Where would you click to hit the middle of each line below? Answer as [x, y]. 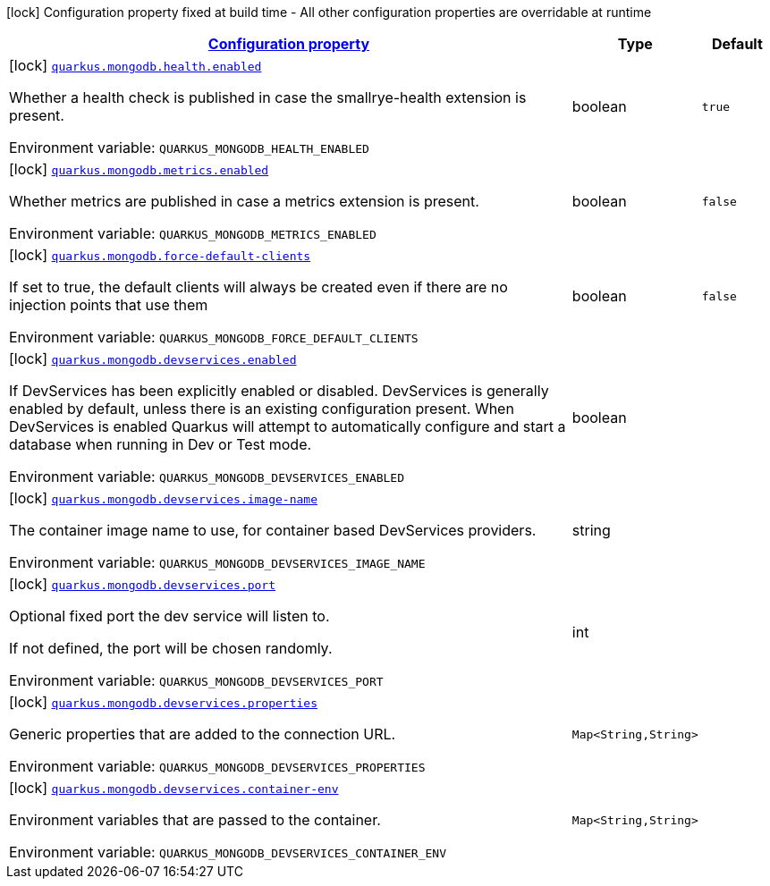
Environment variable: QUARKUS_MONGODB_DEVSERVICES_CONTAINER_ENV [228, 852]
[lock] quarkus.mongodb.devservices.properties [163, 702]
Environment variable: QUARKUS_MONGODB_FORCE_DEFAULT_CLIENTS [214, 337]
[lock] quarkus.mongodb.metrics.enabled [139, 169]
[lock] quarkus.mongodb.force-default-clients [160, 255]
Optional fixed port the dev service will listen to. [169, 616]
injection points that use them [109, 305]
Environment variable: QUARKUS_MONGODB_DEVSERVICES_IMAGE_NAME [217, 562]
